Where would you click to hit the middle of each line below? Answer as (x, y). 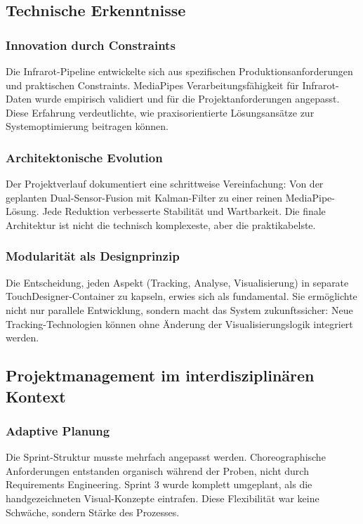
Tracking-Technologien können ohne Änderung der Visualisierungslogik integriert (179, 323)
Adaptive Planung (58, 430)
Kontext (36, 396)
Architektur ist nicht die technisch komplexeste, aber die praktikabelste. (161, 224)
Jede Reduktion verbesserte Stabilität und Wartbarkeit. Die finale (184, 211)
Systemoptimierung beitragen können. (87, 126)
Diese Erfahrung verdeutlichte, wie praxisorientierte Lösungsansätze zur (160, 112)
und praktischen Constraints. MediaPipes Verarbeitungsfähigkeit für (152, 85)
